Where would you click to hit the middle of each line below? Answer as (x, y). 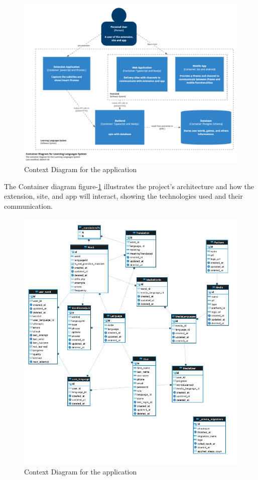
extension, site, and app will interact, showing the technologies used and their (123, 196)
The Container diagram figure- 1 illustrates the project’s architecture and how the (129, 186)
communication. (28, 206)
